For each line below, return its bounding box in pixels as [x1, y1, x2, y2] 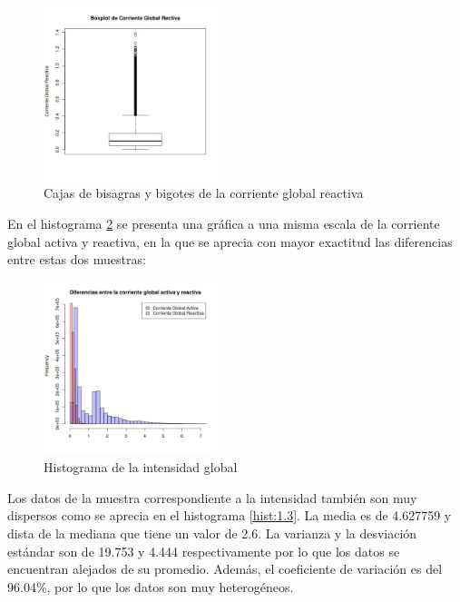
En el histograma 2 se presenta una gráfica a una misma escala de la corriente [7, 213, 440, 232]
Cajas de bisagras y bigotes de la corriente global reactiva [44, 183, 364, 202]
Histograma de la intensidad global [44, 458, 238, 477]
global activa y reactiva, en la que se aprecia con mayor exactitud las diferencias [7, 232, 453, 251]
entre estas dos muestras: [7, 250, 146, 269]
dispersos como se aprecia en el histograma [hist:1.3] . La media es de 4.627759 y [7, 506, 452, 525]
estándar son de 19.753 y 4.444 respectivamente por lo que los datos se [7, 541, 400, 560]
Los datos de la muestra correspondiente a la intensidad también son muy [7, 488, 417, 507]
